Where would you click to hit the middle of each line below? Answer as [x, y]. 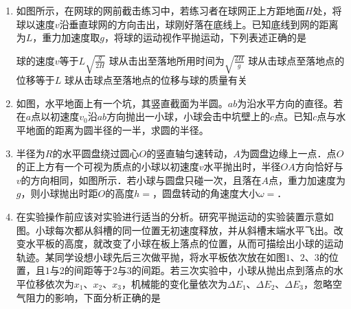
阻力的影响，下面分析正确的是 [93, 297]
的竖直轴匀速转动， [190, 153]
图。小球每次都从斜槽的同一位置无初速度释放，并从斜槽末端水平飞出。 [175, 230]
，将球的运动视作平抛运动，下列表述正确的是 [206, 37]
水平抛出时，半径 [242, 167]
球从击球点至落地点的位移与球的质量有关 [156, 80]
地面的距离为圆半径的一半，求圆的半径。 [117, 130]
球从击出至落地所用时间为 [167, 60]
